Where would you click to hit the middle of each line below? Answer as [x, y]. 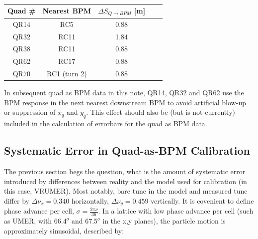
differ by [17, 200]
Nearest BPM [67, 11]
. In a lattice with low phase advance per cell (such [176, 211]
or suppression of [30, 112]
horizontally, [90, 200]
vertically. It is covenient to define [202, 200]
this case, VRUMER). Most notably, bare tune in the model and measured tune [126, 191]
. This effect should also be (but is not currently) [161, 112]
